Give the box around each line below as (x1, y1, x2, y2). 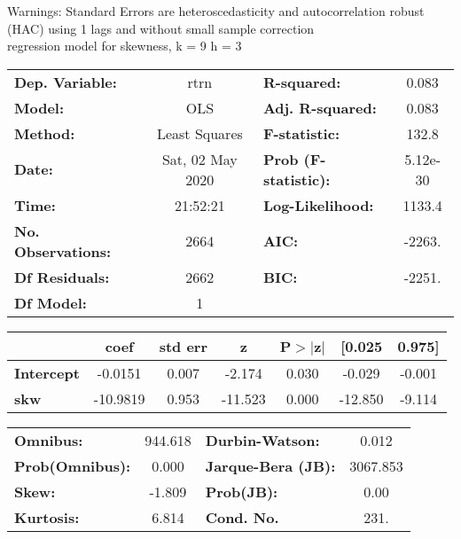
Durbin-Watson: (205, 429, 320, 450)
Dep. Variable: (14, 71, 117, 92)
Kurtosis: (14, 506, 80, 527)
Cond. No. (205, 506, 279, 527)
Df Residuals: (14, 266, 110, 287)
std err (159, 335, 207, 356)
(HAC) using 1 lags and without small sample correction (7, 19, 315, 37)
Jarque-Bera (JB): (205, 455, 336, 476)
